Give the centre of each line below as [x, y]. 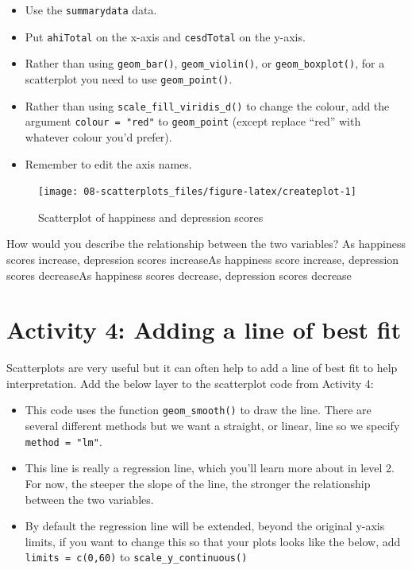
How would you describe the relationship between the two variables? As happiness [206, 244]
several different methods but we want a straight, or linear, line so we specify [212, 426]
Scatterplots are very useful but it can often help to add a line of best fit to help [202, 368]
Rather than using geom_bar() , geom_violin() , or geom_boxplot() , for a [205, 63]
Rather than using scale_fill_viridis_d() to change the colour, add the [207, 105]
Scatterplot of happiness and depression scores [151, 217]
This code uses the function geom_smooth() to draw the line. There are [198, 410]
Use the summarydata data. [91, 10]
